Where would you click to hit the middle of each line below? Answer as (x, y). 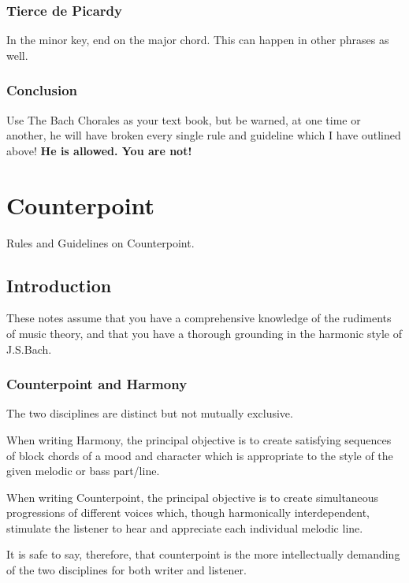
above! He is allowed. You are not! (99, 150)
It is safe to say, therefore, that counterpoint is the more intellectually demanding (203, 554)
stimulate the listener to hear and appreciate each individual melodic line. (185, 527)
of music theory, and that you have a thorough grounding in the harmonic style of (204, 333)
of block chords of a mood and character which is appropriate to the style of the (200, 455)
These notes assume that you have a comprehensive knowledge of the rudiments (199, 318)
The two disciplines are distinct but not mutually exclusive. (150, 413)
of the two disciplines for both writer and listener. (126, 570)
